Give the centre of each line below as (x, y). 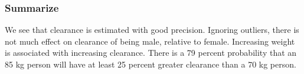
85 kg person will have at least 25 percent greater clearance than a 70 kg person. (151, 64)
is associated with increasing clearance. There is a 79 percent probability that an (151, 53)
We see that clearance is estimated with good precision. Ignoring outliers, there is (152, 30)
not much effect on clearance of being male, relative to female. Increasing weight (150, 41)
